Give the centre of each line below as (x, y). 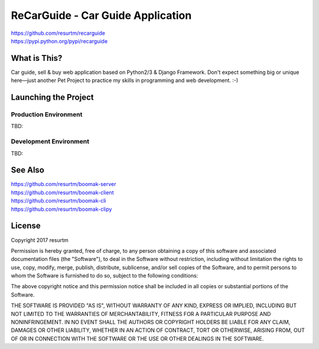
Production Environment (47, 115)
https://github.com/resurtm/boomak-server (64, 184)
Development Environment (50, 142)
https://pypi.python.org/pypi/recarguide (59, 41)
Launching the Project (52, 97)
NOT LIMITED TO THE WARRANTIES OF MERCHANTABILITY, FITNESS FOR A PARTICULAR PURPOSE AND (141, 314)
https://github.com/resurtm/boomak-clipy (61, 209)
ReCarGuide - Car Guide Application (101, 15)
